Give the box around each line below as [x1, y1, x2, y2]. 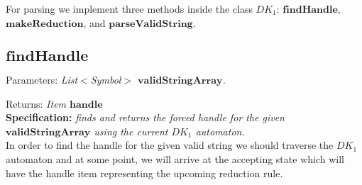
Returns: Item [6, 96, 67, 111]
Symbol [90, 72, 121, 86]
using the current [94, 123, 168, 138]
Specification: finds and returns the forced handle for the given [6, 110, 285, 125]
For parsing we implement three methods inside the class [6, 1, 253, 16]
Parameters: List [6, 72, 78, 86]
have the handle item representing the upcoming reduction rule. [6, 165, 283, 180]
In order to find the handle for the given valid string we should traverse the [6, 138, 334, 152]
